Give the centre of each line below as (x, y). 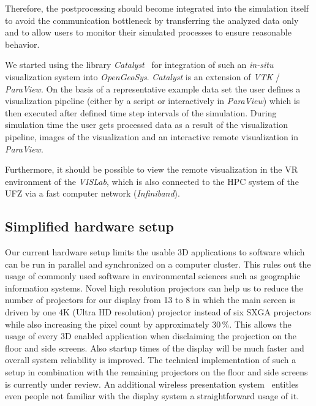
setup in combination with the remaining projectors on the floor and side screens (156, 372)
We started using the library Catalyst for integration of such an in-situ (139, 65)
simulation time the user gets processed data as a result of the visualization (146, 125)
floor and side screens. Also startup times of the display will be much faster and (155, 348)
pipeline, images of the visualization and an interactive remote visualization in (152, 136)
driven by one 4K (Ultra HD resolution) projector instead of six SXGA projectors (158, 312)
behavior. (22, 44)
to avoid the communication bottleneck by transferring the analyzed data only (152, 20)
